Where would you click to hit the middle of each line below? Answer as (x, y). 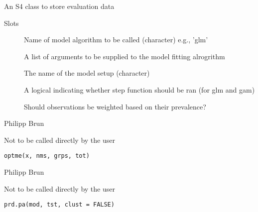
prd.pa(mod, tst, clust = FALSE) (59, 205)
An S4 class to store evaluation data (59, 6)
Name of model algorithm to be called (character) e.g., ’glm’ (116, 40)
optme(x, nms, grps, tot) (47, 156)
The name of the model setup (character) (87, 73)
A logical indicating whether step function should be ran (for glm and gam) (139, 89)
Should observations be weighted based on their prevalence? (115, 106)
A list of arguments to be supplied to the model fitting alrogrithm (125, 56)
